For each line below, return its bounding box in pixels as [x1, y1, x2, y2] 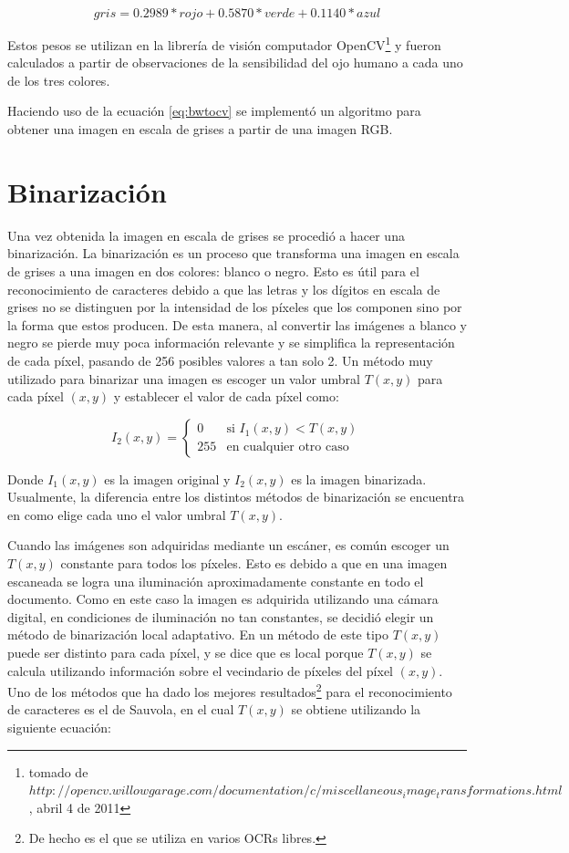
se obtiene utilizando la [291, 700, 421, 719]
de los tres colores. [7, 70, 110, 89]
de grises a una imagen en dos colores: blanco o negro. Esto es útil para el [7, 261, 419, 280]
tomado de [28, 762, 88, 781]
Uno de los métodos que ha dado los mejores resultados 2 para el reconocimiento [7, 680, 452, 701]
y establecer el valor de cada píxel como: [113, 387, 339, 406]
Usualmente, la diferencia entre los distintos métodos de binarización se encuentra [7, 487, 465, 506]
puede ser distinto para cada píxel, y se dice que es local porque [7, 643, 364, 662]
